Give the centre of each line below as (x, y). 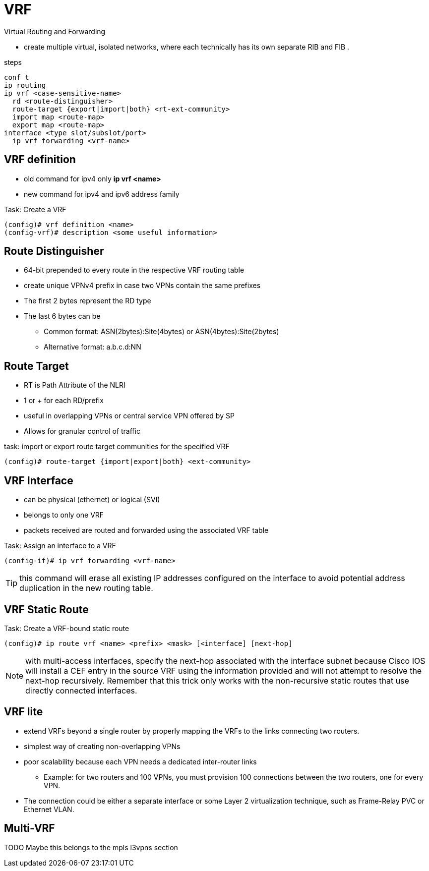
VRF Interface (39, 480)
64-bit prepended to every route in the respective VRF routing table (134, 270)
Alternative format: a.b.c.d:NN (92, 347)
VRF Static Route (46, 609)
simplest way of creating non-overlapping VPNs (102, 746)
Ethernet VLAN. (49, 809)
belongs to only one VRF (64, 515)
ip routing (25, 85)
